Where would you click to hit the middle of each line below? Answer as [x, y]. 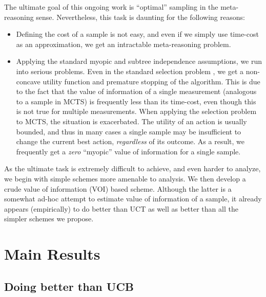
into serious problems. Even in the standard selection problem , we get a [130, 71]
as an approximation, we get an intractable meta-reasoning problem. [124, 44]
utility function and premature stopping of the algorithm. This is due [151, 81]
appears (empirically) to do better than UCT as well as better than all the [121, 208]
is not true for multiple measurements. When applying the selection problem [136, 111]
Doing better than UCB [69, 286]
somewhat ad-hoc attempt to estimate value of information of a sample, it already [133, 199]
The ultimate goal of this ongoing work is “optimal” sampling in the [111, 7]
